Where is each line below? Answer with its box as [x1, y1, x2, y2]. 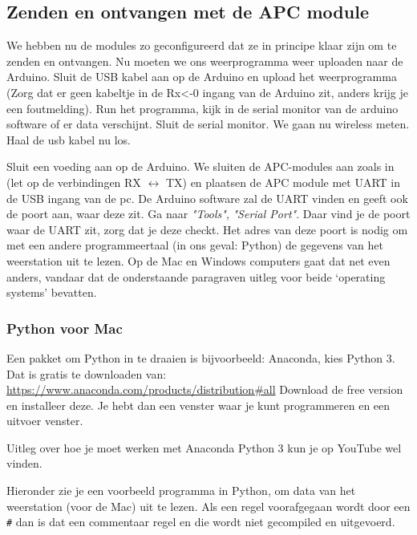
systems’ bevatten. [6, 284, 97, 301]
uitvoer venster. [6, 412, 83, 429]
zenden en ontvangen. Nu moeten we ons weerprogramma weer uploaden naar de [6, 52, 403, 69]
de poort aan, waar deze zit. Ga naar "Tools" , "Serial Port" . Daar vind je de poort [6, 205, 411, 222]
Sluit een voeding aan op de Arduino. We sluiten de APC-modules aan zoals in [6, 158, 395, 175]
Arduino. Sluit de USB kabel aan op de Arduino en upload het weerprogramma [6, 68, 397, 85]
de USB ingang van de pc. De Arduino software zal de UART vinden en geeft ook [6, 189, 408, 206]
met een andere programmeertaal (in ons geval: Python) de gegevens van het [6, 237, 383, 253]
